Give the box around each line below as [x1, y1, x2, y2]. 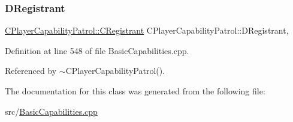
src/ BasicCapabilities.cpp [5, 105, 98, 117]
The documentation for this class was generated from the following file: [5, 85, 265, 97]
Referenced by [5, 64, 57, 77]
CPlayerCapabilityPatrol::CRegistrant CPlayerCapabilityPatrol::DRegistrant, [5, 24, 289, 37]
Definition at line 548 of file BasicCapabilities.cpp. [5, 44, 189, 56]
